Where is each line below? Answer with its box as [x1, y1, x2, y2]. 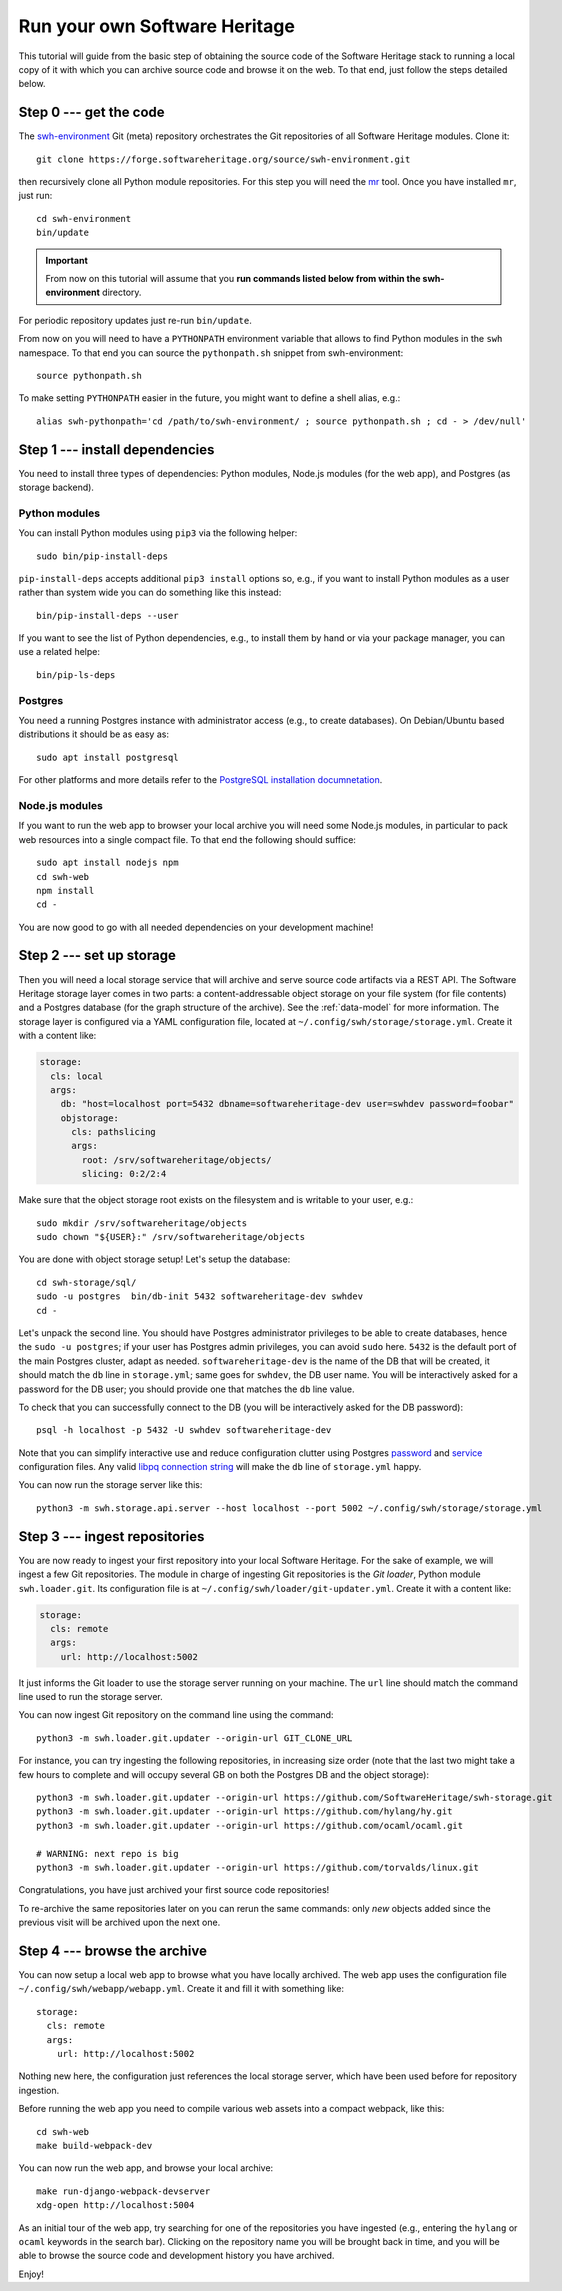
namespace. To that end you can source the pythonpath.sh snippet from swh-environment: [18, 346, 404, 359]
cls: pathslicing [71, 1126, 157, 1138]
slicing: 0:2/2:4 [81, 1168, 167, 1180]
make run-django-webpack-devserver [36, 2185, 211, 2197]
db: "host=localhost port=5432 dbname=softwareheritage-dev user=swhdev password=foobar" [60, 1098, 515, 1110]
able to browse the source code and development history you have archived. [18, 2250, 335, 2262]
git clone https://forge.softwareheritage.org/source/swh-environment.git [36, 153, 411, 165]
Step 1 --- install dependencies [18, 441, 215, 458]
